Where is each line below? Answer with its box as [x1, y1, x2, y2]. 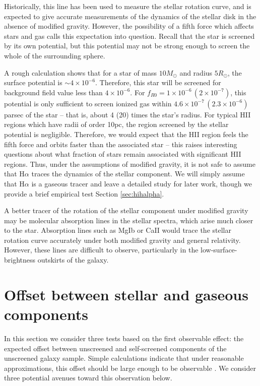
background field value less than [4, 87, 103, 97]
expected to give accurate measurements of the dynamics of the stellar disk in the [4, 11, 256, 21]
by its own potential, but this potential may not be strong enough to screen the [4, 40, 250, 51]
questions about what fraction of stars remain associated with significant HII [4, 149, 241, 159]
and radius [179, 67, 213, 78]
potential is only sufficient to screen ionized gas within [4, 98, 172, 108]
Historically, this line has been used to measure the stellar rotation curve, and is [4, 1, 251, 11]
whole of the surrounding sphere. [4, 50, 105, 60]
